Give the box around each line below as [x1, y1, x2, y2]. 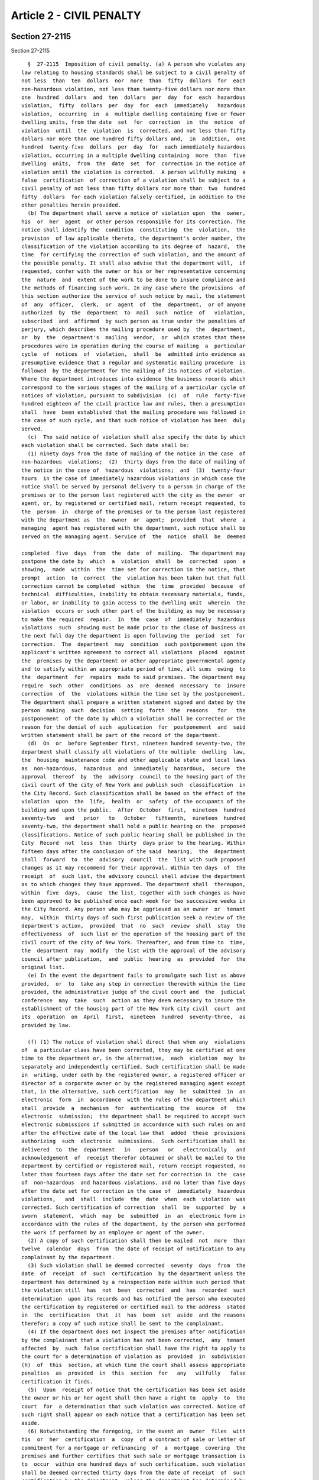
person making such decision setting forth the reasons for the [21, 707, 246, 713]
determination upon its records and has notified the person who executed [21, 1295, 246, 1302]
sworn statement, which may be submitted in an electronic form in [21, 1212, 246, 1219]
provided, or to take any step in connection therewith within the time [21, 980, 246, 987]
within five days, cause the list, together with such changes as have [21, 889, 246, 896]
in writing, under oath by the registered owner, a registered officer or [21, 1072, 246, 1079]
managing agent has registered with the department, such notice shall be [21, 525, 246, 532]
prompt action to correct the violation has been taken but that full [21, 574, 246, 581]
